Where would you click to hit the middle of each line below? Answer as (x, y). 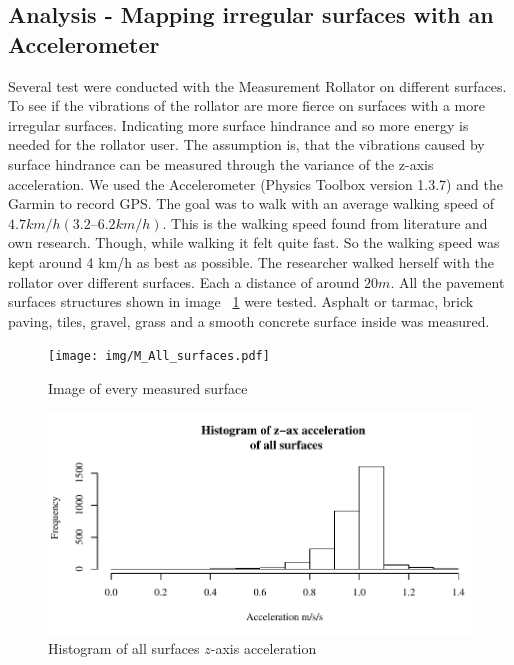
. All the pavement (447, 281)
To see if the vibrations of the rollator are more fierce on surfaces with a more (246, 105)
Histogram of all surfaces (124, 648)
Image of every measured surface (148, 387)
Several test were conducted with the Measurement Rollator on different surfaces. (257, 85)
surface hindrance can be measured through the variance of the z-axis (221, 163)
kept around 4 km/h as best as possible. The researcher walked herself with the (251, 261)
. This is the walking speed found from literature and (325, 222)
